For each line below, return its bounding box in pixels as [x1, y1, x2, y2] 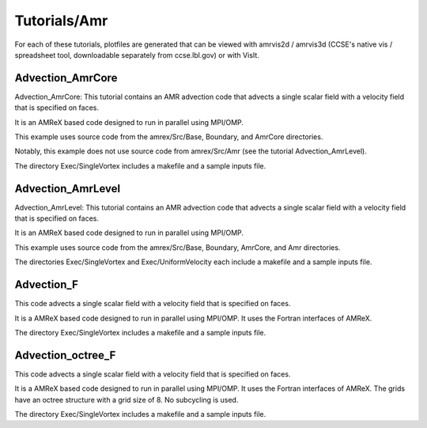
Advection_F [14, 278, 79, 292]
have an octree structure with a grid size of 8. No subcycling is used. [14, 395, 239, 404]
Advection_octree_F [14, 348, 116, 362]
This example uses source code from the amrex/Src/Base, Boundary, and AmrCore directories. [14, 132, 323, 142]
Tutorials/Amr [14, 12, 108, 29]
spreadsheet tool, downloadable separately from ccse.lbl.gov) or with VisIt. [14, 50, 260, 59]
